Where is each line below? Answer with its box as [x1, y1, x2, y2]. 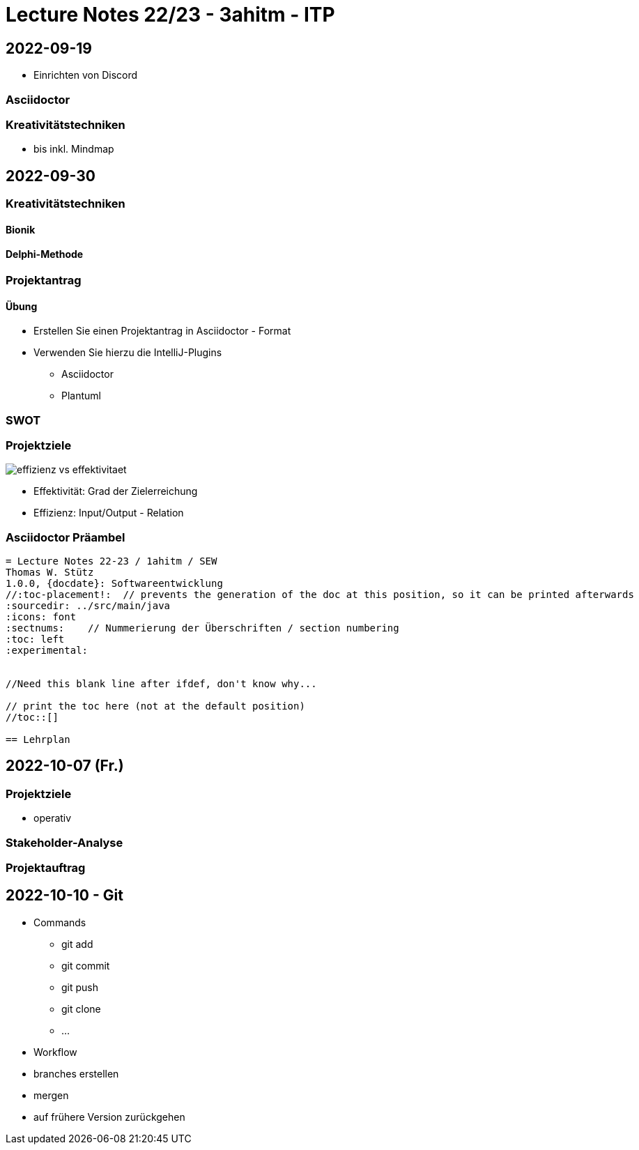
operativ [33, 812, 72, 825]
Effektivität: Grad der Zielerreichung [33, 485, 198, 498]
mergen [33, 1089, 69, 1101]
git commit [61, 959, 110, 972]
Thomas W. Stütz [6, 567, 94, 578]
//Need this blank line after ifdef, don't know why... [6, 678, 317, 690]
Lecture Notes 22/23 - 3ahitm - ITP [6, 3, 335, 26]
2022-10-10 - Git [6, 887, 123, 905]
